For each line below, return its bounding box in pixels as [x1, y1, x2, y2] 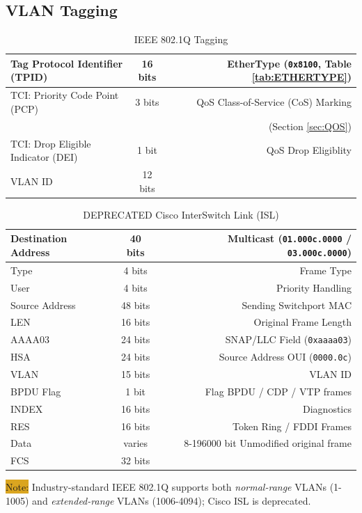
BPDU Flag [10, 384, 61, 398]
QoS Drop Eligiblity [266, 143, 352, 157]
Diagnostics [303, 401, 352, 416]
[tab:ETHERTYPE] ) [251, 70, 352, 84]
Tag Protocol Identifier [10, 56, 123, 70]
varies [123, 436, 148, 450]
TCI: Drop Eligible [10, 136, 91, 150]
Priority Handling [276, 280, 352, 294]
